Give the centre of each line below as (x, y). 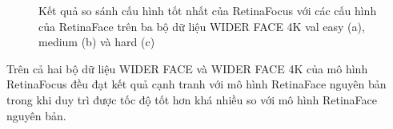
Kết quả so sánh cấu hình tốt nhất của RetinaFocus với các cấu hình (208, 10)
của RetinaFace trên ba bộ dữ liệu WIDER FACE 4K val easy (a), (202, 26)
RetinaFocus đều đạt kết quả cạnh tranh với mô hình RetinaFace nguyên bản (196, 84)
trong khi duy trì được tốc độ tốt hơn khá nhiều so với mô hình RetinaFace (192, 99)
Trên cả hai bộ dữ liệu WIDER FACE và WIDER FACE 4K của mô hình (187, 68)
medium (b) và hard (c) (97, 42)
